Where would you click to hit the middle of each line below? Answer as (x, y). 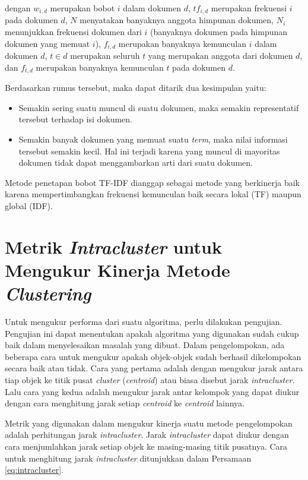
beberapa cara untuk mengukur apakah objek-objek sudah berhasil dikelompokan (153, 356)
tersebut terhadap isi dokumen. (75, 119)
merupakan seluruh (105, 56)
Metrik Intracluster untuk (113, 247)
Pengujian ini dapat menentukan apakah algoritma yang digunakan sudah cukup (152, 333)
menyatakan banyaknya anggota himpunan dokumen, (177, 20)
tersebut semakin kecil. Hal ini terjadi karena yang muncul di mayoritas (149, 151)
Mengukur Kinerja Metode (118, 269)
